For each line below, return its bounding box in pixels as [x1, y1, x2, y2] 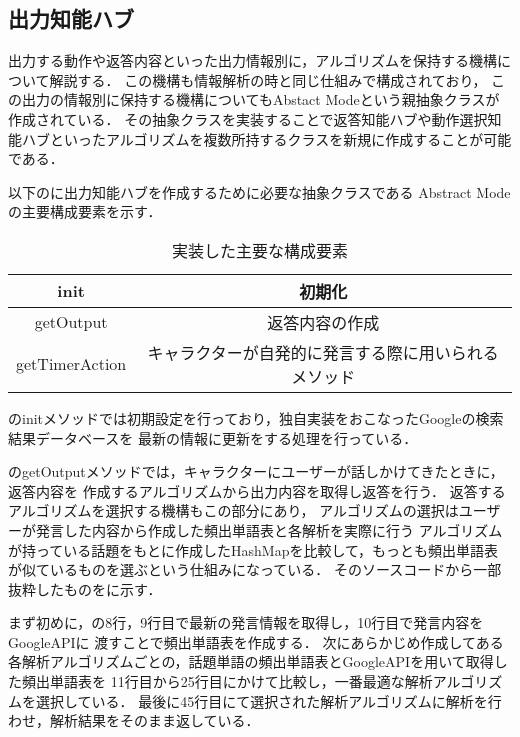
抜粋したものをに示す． [8, 578, 162, 599]
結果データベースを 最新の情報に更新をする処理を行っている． [8, 427, 418, 448]
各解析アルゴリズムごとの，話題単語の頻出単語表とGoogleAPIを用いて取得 [8, 651, 494, 672]
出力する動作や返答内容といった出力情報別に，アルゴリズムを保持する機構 [8, 50, 497, 71]
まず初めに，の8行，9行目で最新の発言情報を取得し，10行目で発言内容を [8, 612, 484, 633]
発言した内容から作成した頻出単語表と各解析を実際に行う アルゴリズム [35, 519, 503, 540]
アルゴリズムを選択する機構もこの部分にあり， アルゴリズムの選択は [8, 500, 459, 521]
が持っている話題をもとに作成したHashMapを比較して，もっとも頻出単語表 [8, 539, 499, 560]
